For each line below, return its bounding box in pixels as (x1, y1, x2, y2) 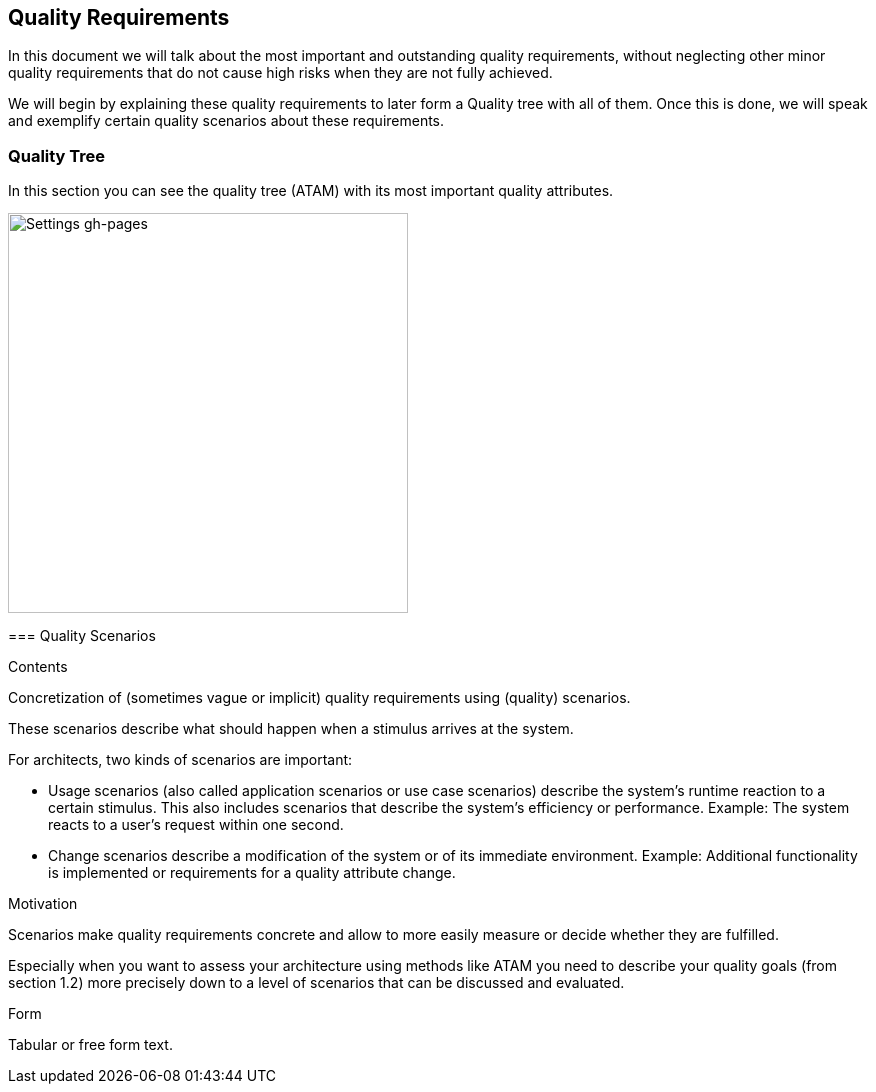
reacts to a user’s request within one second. (48, 816, 344, 834)
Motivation (8, 895, 78, 913)
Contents (8, 658, 68, 676)
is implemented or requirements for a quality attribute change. (48, 864, 456, 882)
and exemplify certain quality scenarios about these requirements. (8, 112, 445, 130)
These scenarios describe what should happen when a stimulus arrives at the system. (8, 720, 574, 738)
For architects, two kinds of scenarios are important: (8, 751, 353, 769)
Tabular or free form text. (8, 1036, 173, 1054)
